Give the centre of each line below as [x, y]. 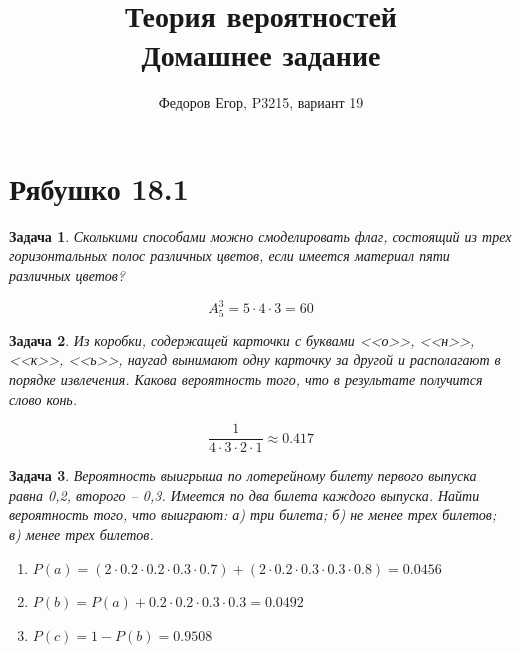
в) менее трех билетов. [81, 534]
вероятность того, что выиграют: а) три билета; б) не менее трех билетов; [253, 514]
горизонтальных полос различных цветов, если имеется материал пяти [229, 255]
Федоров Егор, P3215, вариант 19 [261, 102]
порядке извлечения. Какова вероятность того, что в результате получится [246, 379]
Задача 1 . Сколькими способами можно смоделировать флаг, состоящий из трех [260, 235]
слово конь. [43, 398]
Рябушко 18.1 [99, 187]
